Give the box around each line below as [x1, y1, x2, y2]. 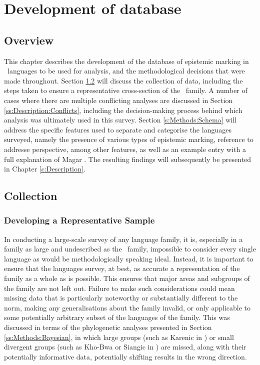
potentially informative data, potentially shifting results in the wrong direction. [4, 351, 247, 361]
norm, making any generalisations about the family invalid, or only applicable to [4, 302, 251, 312]
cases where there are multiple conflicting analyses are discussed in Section [4, 94, 233, 105]
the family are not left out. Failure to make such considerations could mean [4, 282, 235, 293]
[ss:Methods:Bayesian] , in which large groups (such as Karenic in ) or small [4, 331, 234, 342]
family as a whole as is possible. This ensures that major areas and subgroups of [4, 273, 250, 283]
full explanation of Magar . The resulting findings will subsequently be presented [4, 153, 251, 164]
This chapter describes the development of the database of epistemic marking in [4, 55, 249, 66]
